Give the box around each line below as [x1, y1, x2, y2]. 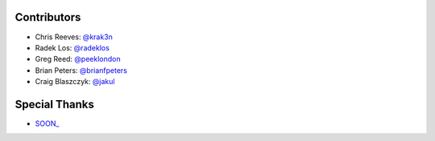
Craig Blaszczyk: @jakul [35, 77, 115, 87]
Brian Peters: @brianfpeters [35, 65, 128, 75]
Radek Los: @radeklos [35, 42, 110, 52]
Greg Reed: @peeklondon [35, 54, 121, 64]
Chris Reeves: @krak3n [35, 32, 113, 42]
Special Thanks [14, 97, 94, 111]
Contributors [14, 10, 81, 24]
